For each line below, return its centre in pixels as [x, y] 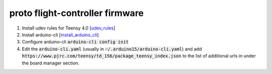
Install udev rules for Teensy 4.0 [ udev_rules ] [69, 28]
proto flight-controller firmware [77, 13]
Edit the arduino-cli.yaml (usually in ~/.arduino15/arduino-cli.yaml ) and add [112, 49]
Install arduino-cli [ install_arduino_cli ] [60, 34]
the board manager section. [51, 63]
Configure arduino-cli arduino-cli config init [75, 42]
